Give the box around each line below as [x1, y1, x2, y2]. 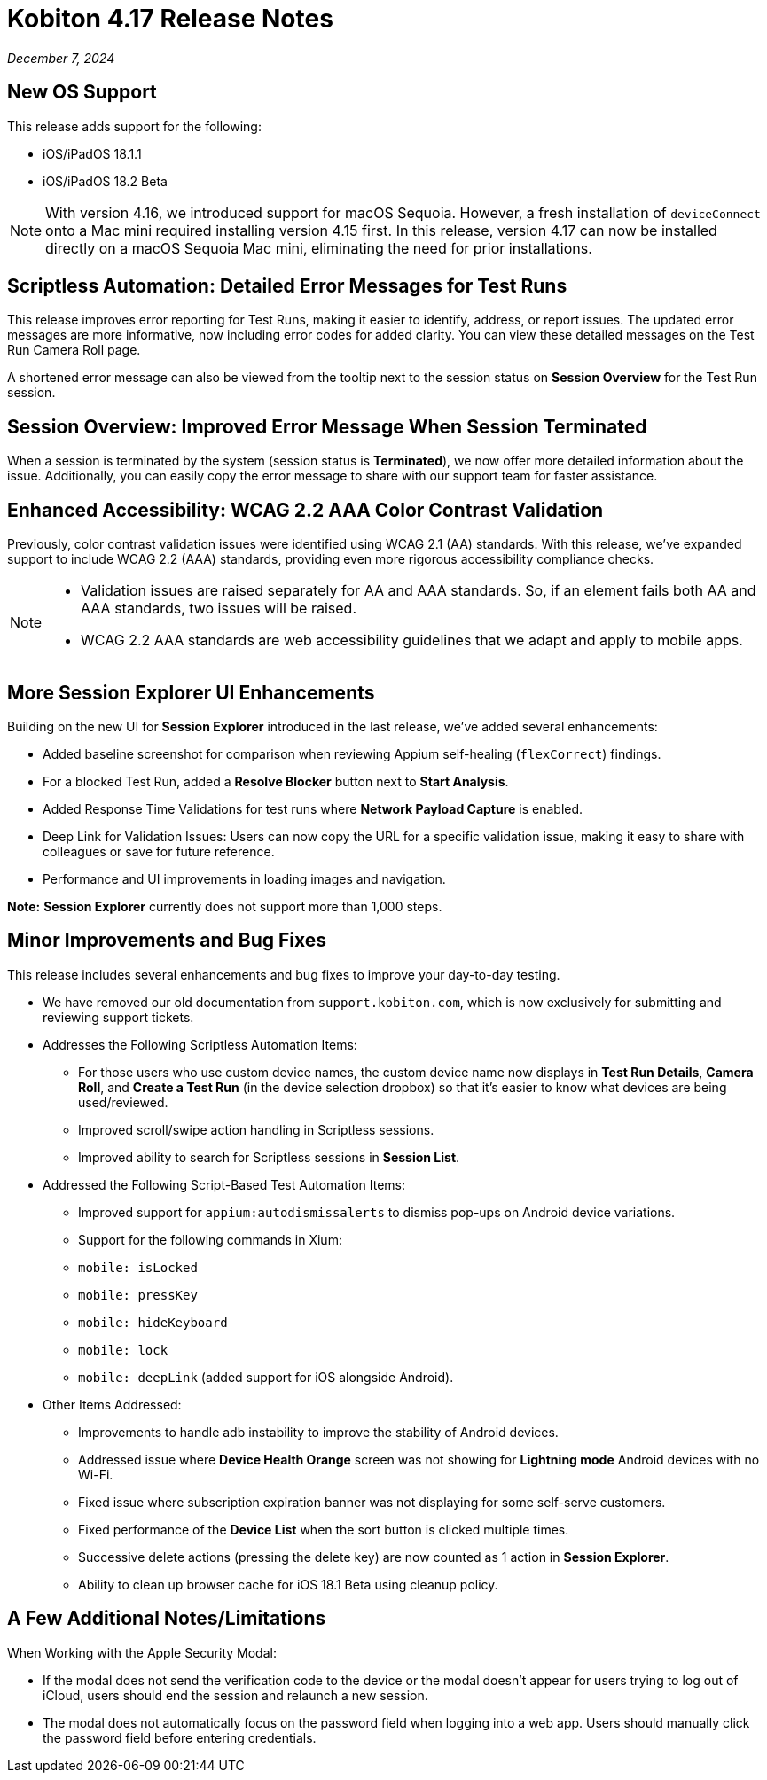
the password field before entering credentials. [43, 1729, 317, 1745]
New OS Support [7, 81, 157, 104]
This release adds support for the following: [7, 118, 262, 134]
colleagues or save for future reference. [43, 843, 275, 859]
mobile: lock [78, 1342, 168, 1357]
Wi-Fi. [78, 1466, 113, 1482]
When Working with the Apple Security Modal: [7, 1644, 277, 1660]
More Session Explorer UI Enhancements [7, 681, 375, 704]
